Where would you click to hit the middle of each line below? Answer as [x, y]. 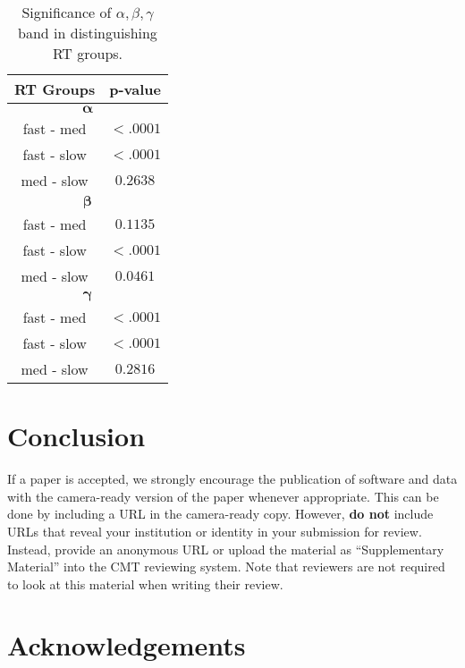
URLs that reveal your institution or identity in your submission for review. [215, 531]
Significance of [67, 12]
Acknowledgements [127, 645]
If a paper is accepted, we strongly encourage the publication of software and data [232, 479]
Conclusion [76, 436]
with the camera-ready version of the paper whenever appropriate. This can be [223, 496]
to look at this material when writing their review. [145, 583]
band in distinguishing [88, 33]
